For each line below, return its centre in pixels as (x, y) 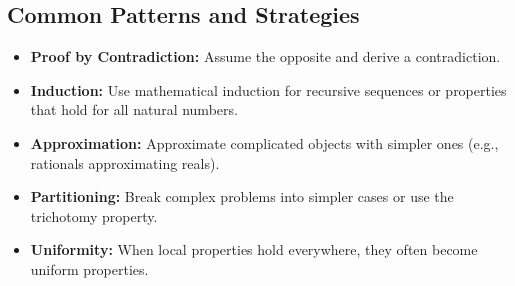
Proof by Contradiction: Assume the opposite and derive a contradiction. (265, 56)
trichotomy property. (94, 215)
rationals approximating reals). (125, 162)
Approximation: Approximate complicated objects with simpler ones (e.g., (264, 142)
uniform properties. (89, 268)
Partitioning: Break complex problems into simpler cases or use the (242, 196)
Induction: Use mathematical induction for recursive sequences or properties (268, 89)
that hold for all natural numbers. (134, 109)
